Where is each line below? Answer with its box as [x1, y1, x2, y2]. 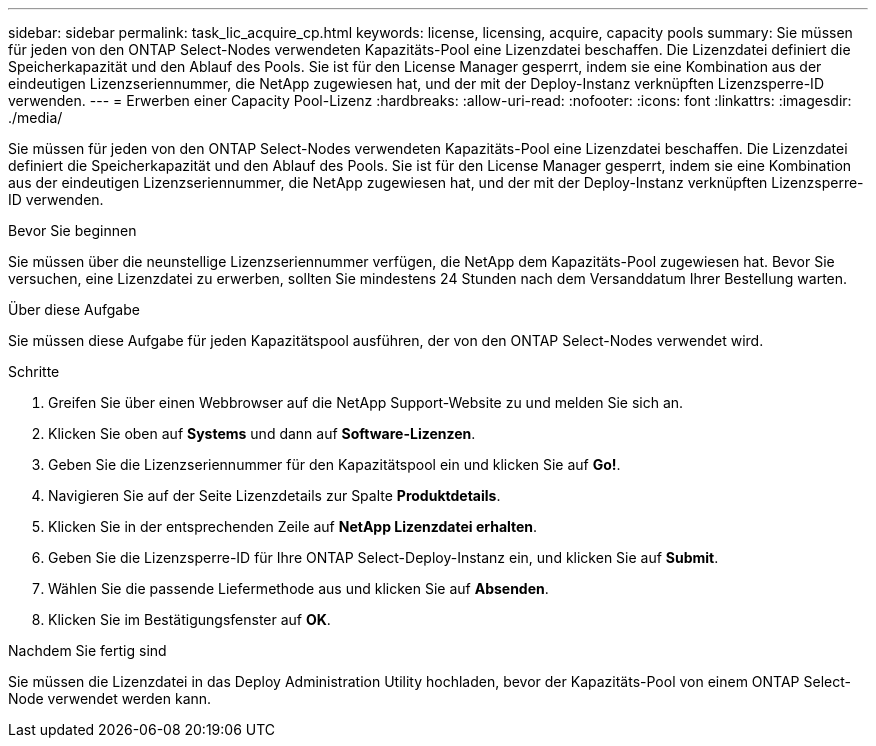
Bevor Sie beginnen [8, 222, 137, 239]
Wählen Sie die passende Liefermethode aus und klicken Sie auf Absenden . [48, 580, 549, 597]
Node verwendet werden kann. [8, 690, 212, 707]
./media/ [8, 109, 63, 126]
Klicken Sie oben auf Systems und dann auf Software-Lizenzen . [48, 425, 476, 442]
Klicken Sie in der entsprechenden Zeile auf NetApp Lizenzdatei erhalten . [48, 518, 538, 535]
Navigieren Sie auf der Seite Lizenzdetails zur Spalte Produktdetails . [48, 487, 501, 504]
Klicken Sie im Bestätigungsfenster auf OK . [48, 611, 331, 628]
